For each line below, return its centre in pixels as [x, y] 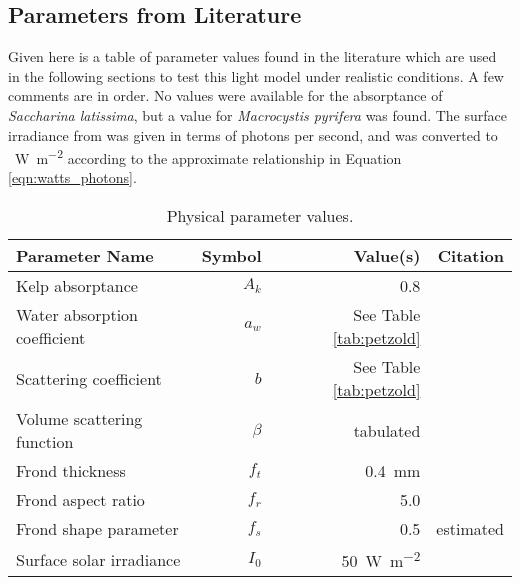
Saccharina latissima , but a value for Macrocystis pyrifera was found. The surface [258, 114]
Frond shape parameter [97, 529]
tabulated [387, 430]
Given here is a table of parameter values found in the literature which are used [252, 56]
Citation [470, 256]
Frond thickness [71, 471]
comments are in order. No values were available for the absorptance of [225, 95]
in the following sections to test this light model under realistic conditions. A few [256, 75]
